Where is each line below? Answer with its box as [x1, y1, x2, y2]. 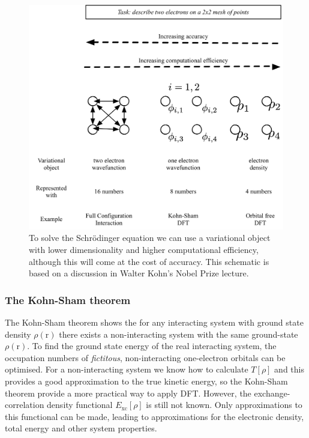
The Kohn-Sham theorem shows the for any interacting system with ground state [5, 316, 304, 329]
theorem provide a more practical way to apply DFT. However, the [5, 386, 251, 399]
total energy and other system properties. [5, 422, 157, 434]
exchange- [254, 386, 290, 399]
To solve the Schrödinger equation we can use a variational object [29, 231, 271, 244]
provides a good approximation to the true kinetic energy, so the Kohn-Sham [5, 375, 288, 388]
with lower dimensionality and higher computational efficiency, [29, 243, 259, 256]
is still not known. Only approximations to [146, 398, 302, 411]
